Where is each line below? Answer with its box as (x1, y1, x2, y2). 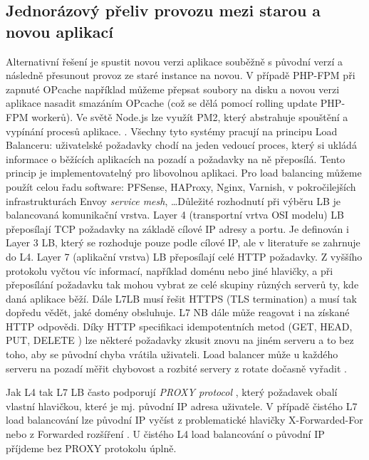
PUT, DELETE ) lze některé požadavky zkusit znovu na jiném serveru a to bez (6, 333, 354, 347)
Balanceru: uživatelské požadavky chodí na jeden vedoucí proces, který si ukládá (6, 137, 357, 152)
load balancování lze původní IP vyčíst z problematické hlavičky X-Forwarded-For (6, 412, 363, 427)
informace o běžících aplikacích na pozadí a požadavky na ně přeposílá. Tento (6, 151, 345, 166)
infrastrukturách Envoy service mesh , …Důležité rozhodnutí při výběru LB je (6, 193, 341, 208)
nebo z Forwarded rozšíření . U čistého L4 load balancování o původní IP (6, 427, 325, 441)
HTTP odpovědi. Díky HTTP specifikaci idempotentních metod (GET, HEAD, (6, 318, 353, 333)
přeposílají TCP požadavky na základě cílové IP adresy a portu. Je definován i (6, 221, 349, 236)
